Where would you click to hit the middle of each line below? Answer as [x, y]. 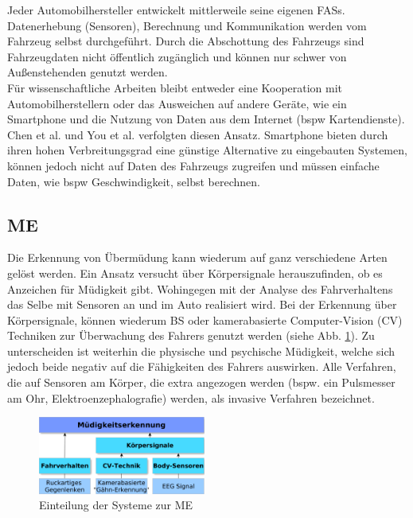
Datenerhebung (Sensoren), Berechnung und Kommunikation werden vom [187, 25]
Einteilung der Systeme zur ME [116, 505]
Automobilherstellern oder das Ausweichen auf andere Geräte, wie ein [177, 103]
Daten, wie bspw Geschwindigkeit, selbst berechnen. [134, 181]
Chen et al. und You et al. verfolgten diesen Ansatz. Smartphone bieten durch [198, 134]
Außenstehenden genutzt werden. [88, 72]
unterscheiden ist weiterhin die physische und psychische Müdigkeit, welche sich [201, 351]
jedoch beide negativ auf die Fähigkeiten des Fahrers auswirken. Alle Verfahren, [202, 366]
